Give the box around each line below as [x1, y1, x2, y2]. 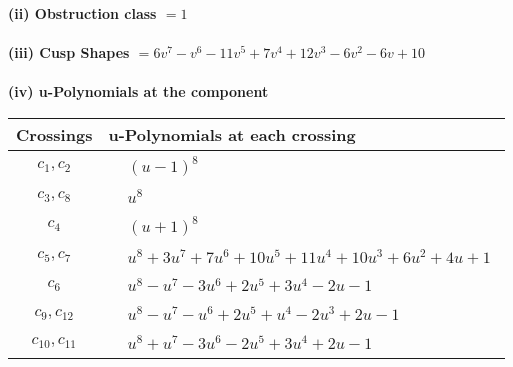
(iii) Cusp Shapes [8, 42, 130, 63]
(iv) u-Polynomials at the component [8, 81, 269, 102]
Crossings [16, 122, 93, 146]
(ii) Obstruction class [8, 3, 157, 23]
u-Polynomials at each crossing [108, 122, 356, 146]
